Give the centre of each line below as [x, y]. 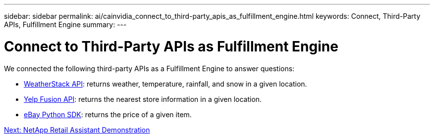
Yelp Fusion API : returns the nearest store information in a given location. [143, 99]
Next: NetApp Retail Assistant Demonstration [77, 130]
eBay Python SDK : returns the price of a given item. [108, 114]
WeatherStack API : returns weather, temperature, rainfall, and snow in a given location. [165, 84]
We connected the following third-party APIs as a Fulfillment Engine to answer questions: [149, 68]
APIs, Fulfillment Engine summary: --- [65, 24]
